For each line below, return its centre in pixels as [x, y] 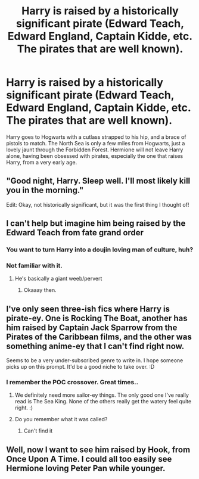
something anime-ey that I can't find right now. [95, 346]
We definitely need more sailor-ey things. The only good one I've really [102, 395]
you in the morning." [45, 190]
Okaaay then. [40, 290]
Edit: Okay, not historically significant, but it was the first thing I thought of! [98, 204]
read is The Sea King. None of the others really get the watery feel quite [103, 402]
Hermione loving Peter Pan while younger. [86, 468]
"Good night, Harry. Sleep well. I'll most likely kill [98, 181]
